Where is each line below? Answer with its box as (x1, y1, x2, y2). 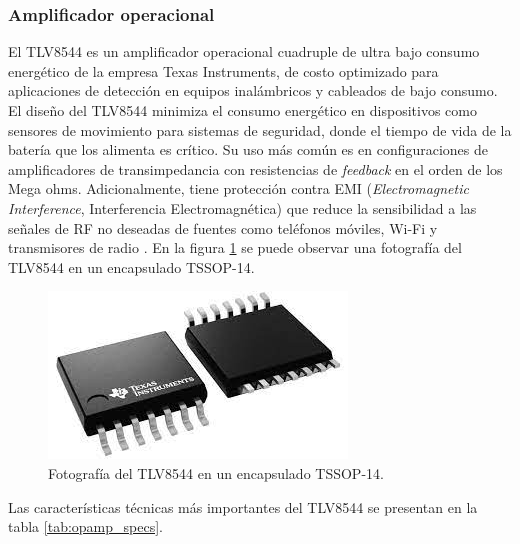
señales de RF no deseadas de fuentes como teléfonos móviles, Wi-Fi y (8, 217, 438, 238)
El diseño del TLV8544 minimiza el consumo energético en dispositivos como (8, 100, 477, 120)
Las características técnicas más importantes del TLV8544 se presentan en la (8, 496, 478, 517)
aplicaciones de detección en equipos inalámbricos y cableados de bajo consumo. (8, 80, 498, 101)
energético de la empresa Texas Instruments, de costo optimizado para (8, 60, 439, 81)
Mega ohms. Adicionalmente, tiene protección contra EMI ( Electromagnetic (8, 178, 469, 199)
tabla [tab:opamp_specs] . (8, 516, 163, 537)
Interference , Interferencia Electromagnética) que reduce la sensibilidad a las (8, 197, 477, 218)
